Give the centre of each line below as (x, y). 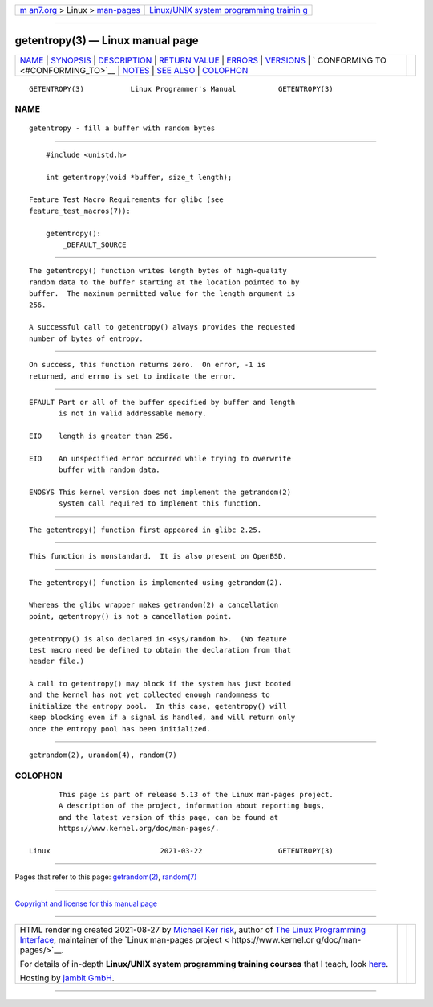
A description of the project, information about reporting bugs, (192, 806)
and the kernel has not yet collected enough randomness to (150, 695)
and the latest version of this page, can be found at (169, 817)
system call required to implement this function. (160, 503)
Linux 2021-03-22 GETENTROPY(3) (181, 851)
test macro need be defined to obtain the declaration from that (160, 650)
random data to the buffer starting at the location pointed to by (164, 282)
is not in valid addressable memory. (133, 413)
